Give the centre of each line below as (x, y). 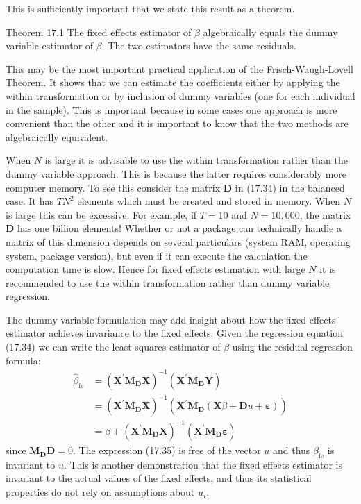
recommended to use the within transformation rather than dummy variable (168, 282)
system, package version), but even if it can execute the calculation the (157, 255)
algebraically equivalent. (57, 136)
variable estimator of (50, 45)
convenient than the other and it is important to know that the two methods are (177, 123)
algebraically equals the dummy (270, 32)
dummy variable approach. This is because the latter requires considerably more (176, 173)
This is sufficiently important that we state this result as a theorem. (150, 8)
